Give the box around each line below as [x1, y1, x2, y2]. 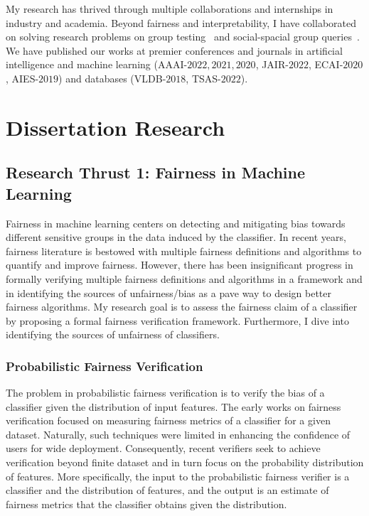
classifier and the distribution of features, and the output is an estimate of [6, 483, 329, 498]
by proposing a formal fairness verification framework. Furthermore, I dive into [6, 313, 350, 328]
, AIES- [6, 70, 39, 85]
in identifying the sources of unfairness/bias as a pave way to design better [6, 285, 331, 300]
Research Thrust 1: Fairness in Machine [6, 161, 306, 183]
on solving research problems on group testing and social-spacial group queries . [6, 29, 360, 44]
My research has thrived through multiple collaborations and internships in [6, 1, 333, 16]
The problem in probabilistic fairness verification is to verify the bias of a [6, 385, 325, 400]
